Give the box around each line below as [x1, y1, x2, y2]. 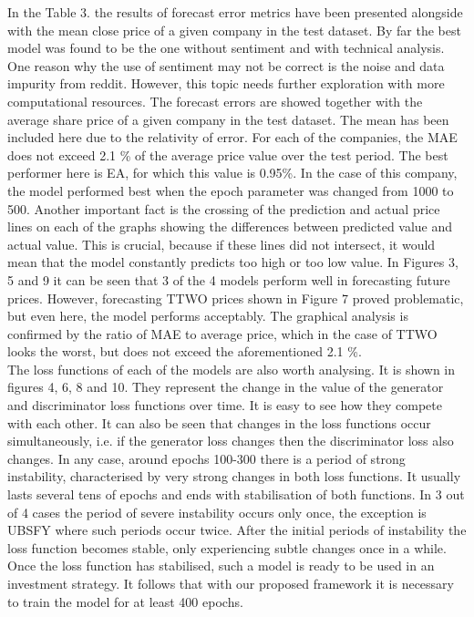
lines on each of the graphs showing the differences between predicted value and [7, 217, 453, 236]
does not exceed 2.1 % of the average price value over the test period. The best [7, 145, 448, 164]
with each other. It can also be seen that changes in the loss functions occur [7, 413, 431, 432]
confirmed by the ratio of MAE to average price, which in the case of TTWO [7, 324, 438, 343]
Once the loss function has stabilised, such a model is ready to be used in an [7, 556, 435, 575]
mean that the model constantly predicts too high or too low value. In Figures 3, [7, 252, 459, 272]
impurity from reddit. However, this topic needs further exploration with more [7, 74, 445, 93]
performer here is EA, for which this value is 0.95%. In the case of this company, [7, 163, 458, 182]
